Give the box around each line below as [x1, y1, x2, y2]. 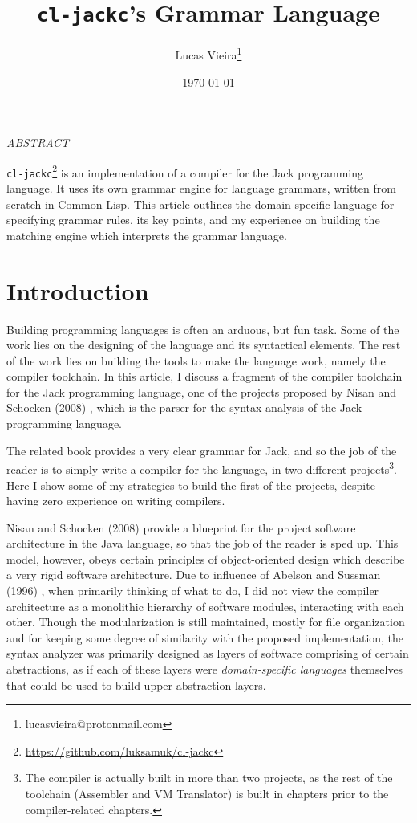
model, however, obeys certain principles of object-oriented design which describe [6, 550, 405, 567]
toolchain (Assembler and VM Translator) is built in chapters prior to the [25, 785, 389, 801]
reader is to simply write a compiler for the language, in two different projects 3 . [6, 458, 398, 477]
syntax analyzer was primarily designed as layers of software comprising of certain [6, 645, 409, 662]
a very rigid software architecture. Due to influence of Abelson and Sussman [6, 566, 381, 583]
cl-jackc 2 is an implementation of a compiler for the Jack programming [6, 161, 364, 181]
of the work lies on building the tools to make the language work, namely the [6, 352, 386, 369]
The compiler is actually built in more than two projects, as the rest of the [25, 769, 393, 786]
